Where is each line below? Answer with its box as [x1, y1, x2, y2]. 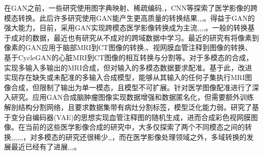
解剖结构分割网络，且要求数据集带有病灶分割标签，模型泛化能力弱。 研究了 [4, 101, 252, 112]
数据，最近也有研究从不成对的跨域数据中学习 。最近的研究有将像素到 [32, 32, 259, 43]
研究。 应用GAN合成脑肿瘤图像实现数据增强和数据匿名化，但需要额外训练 [11, 92, 254, 102]
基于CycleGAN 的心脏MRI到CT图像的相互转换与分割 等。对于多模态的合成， [4, 52, 253, 62]
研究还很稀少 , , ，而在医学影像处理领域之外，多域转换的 [65, 131, 247, 142]
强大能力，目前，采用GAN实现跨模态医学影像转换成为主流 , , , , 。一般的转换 [4, 22, 248, 33]
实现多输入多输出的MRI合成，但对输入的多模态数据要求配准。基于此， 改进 [4, 62, 252, 72]
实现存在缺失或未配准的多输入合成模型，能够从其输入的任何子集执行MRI [4, 72, 245, 83]
